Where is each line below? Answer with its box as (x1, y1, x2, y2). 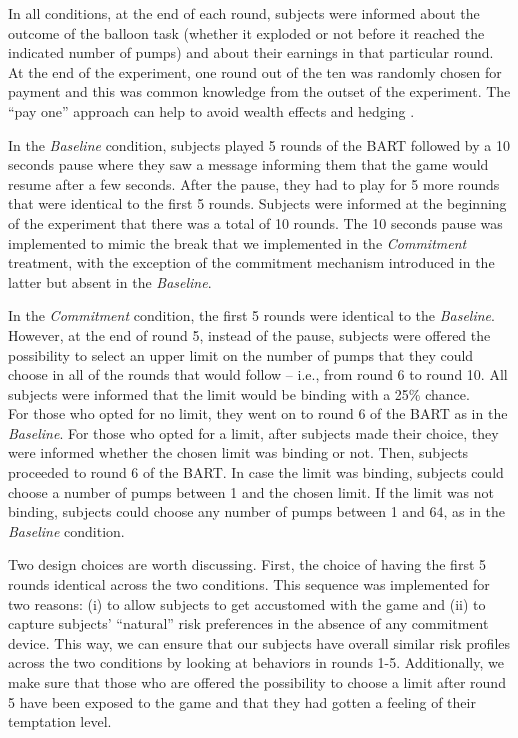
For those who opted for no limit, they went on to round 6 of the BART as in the (8, 403, 508, 424)
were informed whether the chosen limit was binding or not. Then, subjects (8, 442, 469, 463)
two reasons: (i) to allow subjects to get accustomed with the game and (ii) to (8, 593, 486, 614)
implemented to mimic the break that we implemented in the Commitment (8, 232, 467, 253)
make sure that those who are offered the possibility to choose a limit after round (8, 672, 506, 692)
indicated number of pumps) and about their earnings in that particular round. (8, 42, 494, 63)
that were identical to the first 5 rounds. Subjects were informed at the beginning (8, 193, 507, 214)
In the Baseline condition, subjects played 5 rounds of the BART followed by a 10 (8, 134, 510, 155)
